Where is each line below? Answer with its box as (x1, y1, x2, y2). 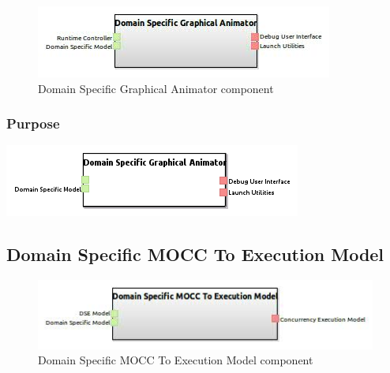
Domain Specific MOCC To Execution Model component (38, 352, 313, 368)
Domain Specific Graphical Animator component (38, 80, 274, 96)
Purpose (6, 114, 60, 133)
